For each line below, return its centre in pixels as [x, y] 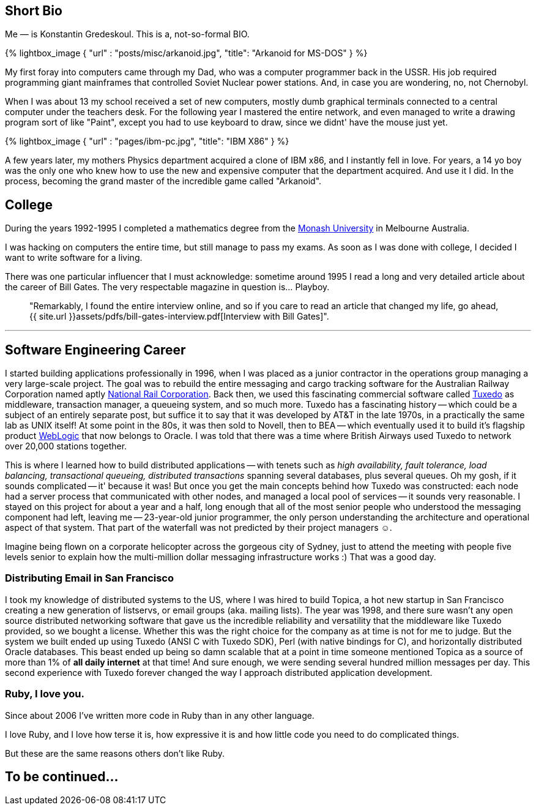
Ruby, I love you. [45, 694]
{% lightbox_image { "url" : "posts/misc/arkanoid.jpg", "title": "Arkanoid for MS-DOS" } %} [186, 53]
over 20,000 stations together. [66, 446]
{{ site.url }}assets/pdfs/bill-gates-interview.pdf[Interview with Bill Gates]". [179, 317]
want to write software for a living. [74, 258]
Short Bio [34, 11]
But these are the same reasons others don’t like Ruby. [115, 753]
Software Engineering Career [95, 350]
